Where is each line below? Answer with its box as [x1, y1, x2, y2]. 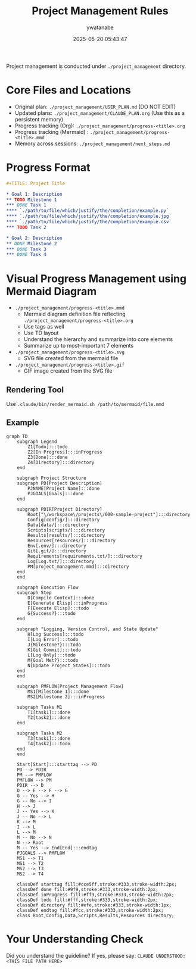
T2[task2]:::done [27, 714, 70, 721]
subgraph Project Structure [17, 475, 86, 481]
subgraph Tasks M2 [17, 730, 63, 736]
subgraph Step [17, 589, 52, 596]
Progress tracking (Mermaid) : [14, 128, 89, 135]
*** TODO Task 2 [6, 224, 46, 230]
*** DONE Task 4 [6, 252, 46, 258]
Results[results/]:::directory [27, 532, 105, 538]
